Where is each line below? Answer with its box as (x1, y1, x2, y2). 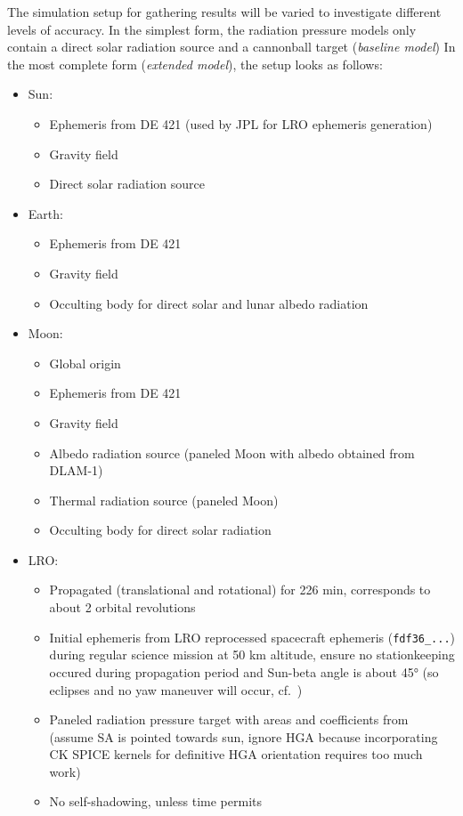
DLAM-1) (49, 461, 103, 480)
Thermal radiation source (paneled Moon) (49, 490, 279, 509)
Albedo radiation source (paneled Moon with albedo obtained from (49, 443, 415, 462)
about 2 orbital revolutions (49, 598, 196, 617)
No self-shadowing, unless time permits (49, 792, 262, 811)
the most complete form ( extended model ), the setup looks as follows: (7, 54, 383, 73)
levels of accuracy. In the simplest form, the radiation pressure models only (7, 20, 417, 38)
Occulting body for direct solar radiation (49, 521, 272, 539)
